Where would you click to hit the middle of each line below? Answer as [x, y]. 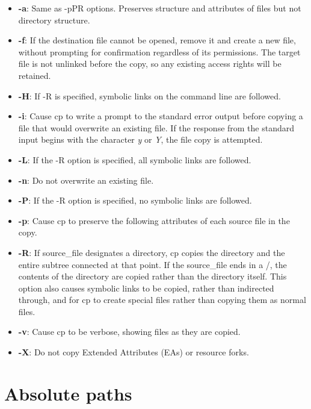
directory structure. [54, 20]
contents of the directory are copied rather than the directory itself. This [152, 276]
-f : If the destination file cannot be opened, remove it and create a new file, [157, 40]
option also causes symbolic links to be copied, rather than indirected [146, 288]
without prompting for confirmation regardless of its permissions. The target [159, 52]
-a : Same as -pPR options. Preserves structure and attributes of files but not [160, 8]
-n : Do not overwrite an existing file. [86, 180]
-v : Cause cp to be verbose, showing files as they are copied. [129, 332]
